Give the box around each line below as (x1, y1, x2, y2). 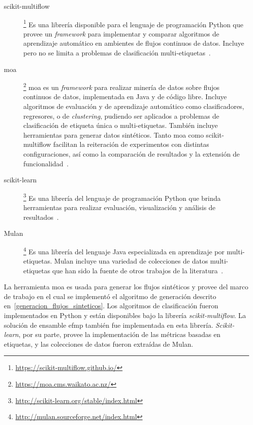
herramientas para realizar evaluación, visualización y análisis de (23, 202, 216, 212)
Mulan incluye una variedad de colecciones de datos (54, 256, 208, 266)
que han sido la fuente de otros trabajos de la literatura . (52, 265, 223, 275)
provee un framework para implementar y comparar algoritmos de (23, 28, 219, 38)
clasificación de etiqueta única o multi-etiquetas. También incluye (23, 120, 218, 130)
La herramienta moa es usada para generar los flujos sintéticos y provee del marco (4, 282, 249, 292)
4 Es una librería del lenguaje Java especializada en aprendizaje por (23, 245, 225, 256)
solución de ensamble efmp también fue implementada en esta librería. (4, 319, 214, 330)
